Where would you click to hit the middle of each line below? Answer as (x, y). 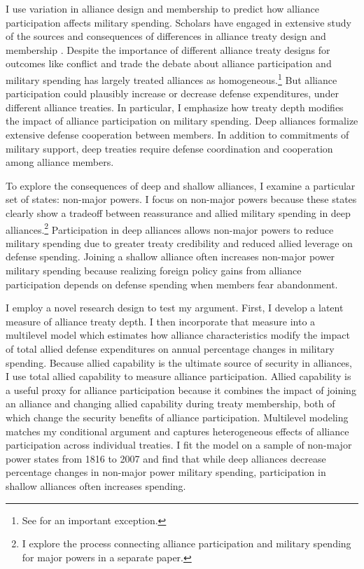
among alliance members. (60, 162)
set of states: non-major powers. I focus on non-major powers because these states (181, 199)
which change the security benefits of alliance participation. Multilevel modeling (177, 417)
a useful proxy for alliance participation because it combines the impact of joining (181, 389)
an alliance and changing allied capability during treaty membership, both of (170, 403)
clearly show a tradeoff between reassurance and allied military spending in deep (178, 212)
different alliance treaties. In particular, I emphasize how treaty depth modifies (175, 107)
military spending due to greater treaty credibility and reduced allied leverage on (179, 243)
